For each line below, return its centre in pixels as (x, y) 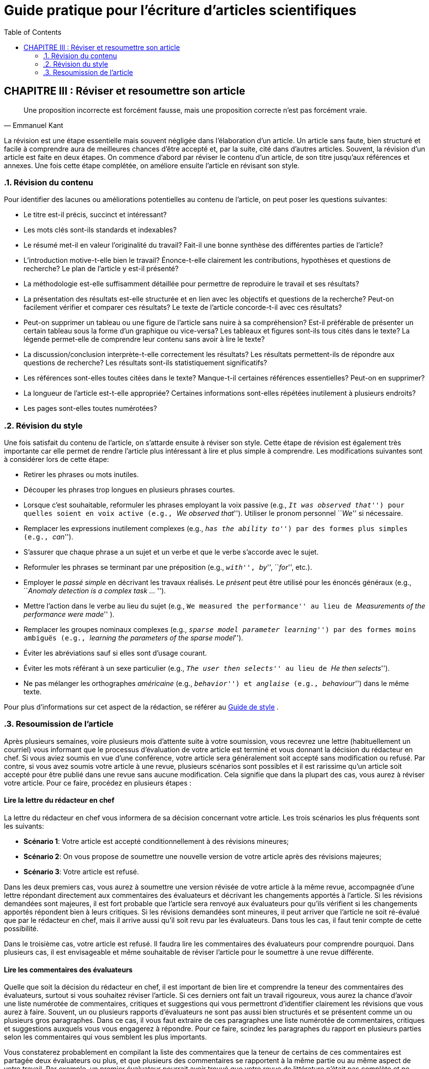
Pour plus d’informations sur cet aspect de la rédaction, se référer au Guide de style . (141, 707)
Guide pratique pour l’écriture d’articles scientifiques (180, 10)
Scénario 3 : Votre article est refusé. (81, 872)
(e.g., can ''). (49, 537)
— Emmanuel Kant (34, 125)
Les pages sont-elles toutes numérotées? (90, 408)
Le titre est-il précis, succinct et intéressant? (95, 215)
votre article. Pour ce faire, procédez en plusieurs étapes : (98, 783)
